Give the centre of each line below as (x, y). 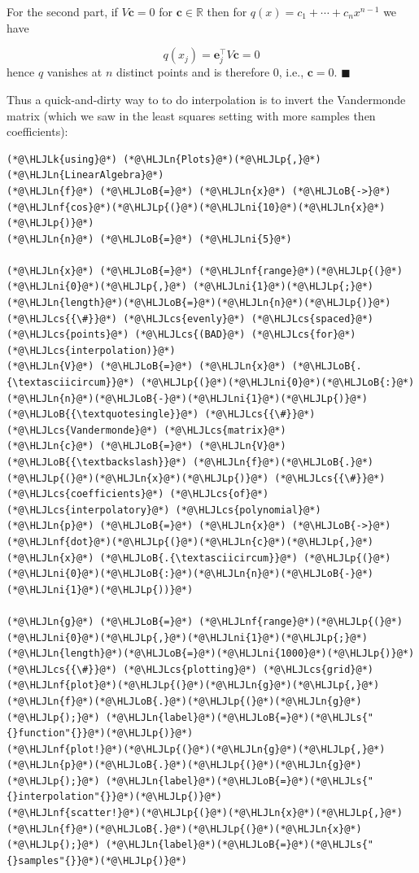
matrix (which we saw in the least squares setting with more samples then (191, 115)
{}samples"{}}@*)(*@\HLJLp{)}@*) (97, 860)
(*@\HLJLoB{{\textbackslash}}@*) (97, 462)
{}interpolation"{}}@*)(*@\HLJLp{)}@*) (114, 797)
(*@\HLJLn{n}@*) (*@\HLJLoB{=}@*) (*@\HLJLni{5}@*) (149, 239)
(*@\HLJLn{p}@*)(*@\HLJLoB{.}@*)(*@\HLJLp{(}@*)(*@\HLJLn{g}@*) (184, 765)
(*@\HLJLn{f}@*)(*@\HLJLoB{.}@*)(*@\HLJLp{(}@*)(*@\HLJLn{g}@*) (184, 701)
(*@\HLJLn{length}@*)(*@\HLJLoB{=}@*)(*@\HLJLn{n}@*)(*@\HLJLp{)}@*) (199, 303)
